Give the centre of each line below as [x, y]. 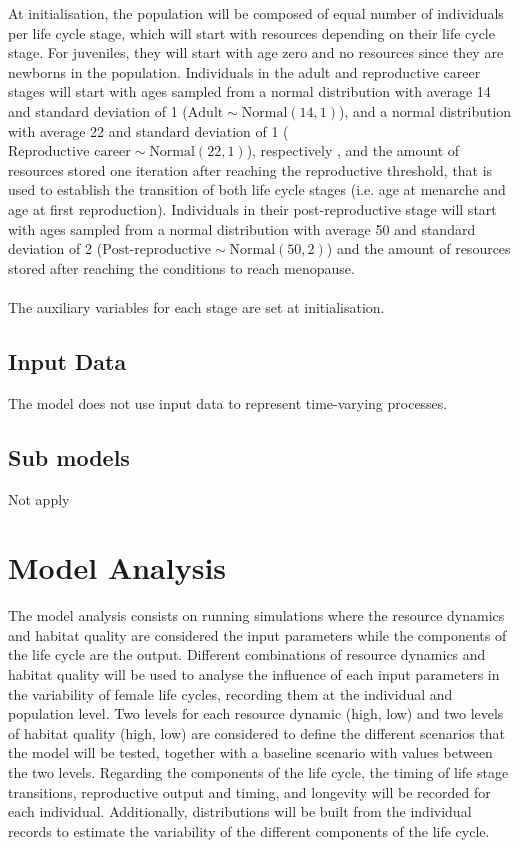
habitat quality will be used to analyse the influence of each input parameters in [254, 674]
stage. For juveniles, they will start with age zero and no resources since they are [256, 52]
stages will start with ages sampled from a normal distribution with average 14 [249, 91]
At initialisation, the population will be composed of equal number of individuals [256, 13]
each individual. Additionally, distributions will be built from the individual [240, 811]
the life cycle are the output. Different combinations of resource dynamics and [247, 654]
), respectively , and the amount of [353, 150]
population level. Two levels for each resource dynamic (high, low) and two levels [256, 713]
